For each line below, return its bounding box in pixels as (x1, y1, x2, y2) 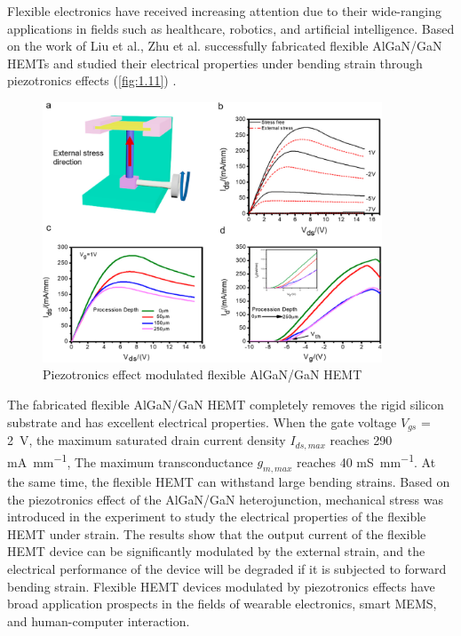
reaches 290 (330, 431, 393, 449)
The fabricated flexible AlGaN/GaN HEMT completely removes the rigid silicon (7, 395, 444, 414)
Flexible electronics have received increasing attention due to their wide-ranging (7, 2, 441, 20)
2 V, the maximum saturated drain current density (7, 431, 286, 449)
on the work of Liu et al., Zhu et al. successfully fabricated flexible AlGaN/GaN (7, 36, 442, 55)
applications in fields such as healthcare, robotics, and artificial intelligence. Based (7, 19, 455, 37)
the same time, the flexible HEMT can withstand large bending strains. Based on (7, 473, 450, 490)
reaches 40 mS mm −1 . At (296, 449, 436, 471)
